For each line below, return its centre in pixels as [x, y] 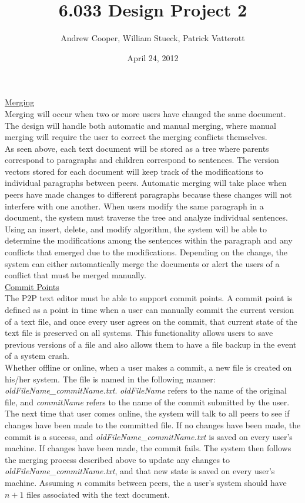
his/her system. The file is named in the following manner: [110, 379]
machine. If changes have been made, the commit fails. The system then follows [148, 448]
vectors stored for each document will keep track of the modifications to [134, 171]
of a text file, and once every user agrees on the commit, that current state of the [151, 321]
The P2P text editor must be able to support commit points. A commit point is [149, 298]
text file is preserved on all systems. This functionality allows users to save [139, 333]
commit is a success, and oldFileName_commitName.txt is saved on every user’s [149, 436]
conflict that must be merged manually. [76, 275]
